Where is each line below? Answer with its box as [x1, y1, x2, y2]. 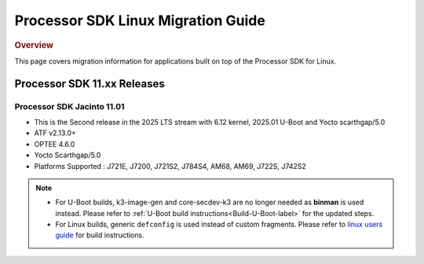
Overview [14, 39, 54, 50]
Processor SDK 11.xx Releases [14, 77, 165, 90]
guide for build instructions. [55, 230, 144, 240]
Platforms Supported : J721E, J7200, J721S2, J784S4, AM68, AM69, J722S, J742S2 [34, 161, 306, 170]
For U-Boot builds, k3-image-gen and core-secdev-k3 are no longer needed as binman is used [55, 197, 364, 207]
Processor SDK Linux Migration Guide [14, 12, 266, 29]
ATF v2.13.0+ [34, 128, 76, 137]
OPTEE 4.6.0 [34, 139, 75, 148]
